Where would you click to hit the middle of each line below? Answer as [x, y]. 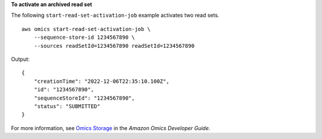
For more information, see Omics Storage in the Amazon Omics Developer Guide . [111, 128]
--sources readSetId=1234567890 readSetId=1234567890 [114, 46]
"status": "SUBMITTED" [67, 106]
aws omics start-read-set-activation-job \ [86, 29]
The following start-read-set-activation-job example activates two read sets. [115, 16]
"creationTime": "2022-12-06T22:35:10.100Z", [102, 81]
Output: [20, 59]
